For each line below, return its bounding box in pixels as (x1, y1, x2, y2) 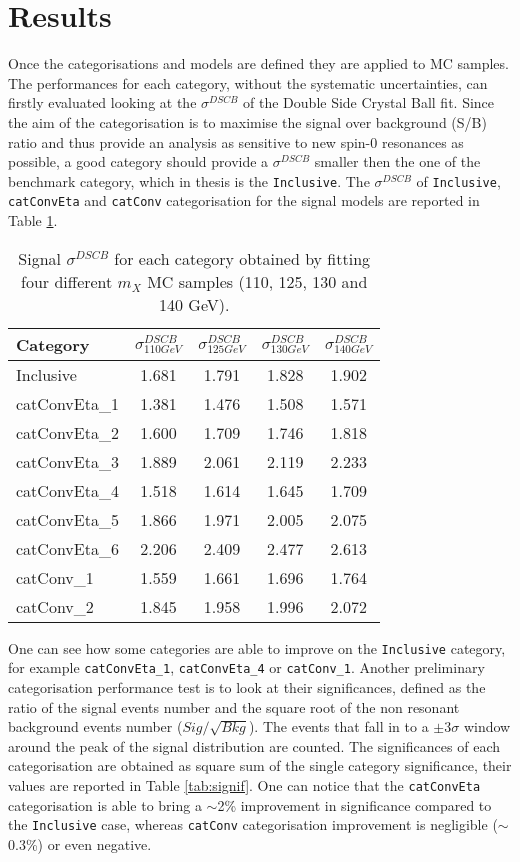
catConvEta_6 (16, 536, 119, 560)
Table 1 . (8, 210, 58, 230)
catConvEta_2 (16, 420, 119, 444)
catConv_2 (16, 594, 94, 618)
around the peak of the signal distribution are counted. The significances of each (8, 735, 500, 756)
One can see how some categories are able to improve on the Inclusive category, (8, 637, 506, 658)
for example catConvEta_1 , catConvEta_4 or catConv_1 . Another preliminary (8, 657, 485, 678)
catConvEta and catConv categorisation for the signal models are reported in (8, 190, 480, 211)
